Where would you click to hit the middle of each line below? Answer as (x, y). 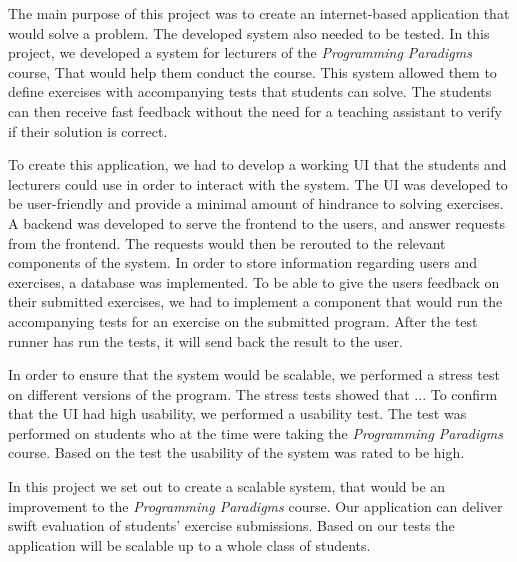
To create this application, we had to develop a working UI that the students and (257, 164)
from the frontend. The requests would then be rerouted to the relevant (227, 242)
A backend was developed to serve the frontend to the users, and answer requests (256, 222)
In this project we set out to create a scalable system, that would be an (227, 486)
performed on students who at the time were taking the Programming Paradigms (255, 432)
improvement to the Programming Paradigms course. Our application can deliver (255, 505)
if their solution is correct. (88, 130)
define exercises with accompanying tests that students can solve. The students (250, 91)
